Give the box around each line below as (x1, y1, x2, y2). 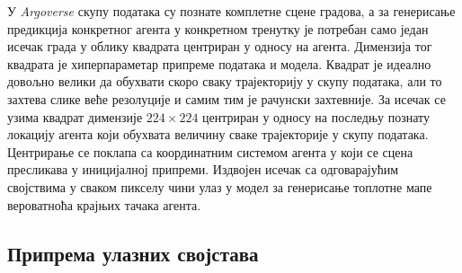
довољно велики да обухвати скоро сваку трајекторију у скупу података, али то (7, 72, 442, 91)
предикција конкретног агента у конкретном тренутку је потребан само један (7, 19, 429, 38)
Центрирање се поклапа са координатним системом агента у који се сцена (7, 142, 413, 161)
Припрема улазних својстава (7, 239, 259, 267)
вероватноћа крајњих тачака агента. (7, 195, 201, 214)
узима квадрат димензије (7, 107, 143, 126)
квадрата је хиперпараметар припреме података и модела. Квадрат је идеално (7, 54, 431, 73)
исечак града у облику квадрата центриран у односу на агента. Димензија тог (7, 37, 432, 56)
